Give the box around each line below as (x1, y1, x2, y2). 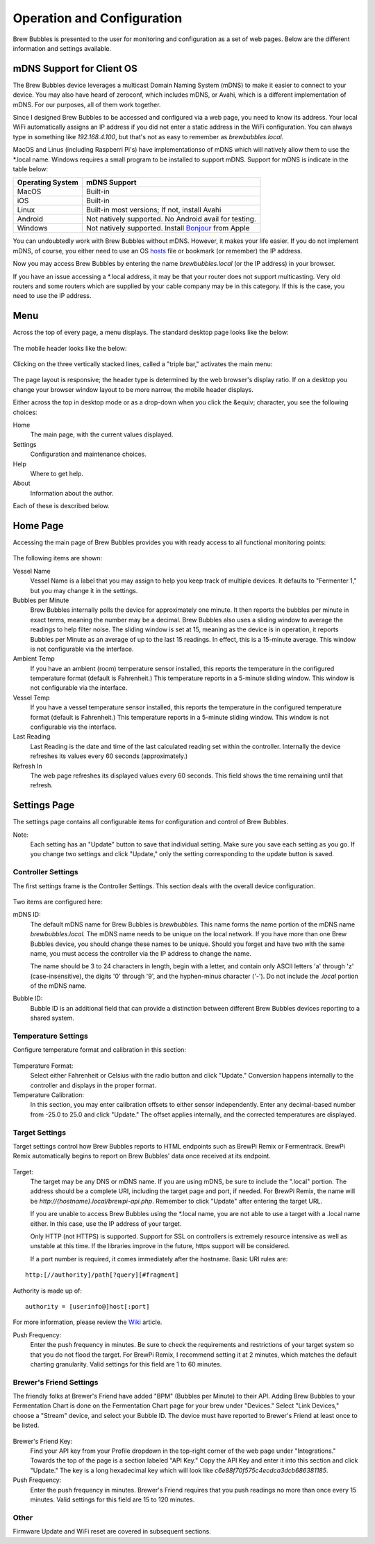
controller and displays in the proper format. (30, 1081, 156, 1089)
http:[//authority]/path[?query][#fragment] (25, 1271, 180, 1279)
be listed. (12, 1421, 40, 1430)
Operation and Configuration (12, 10, 183, 26)
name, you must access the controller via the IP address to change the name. (30, 949, 251, 957)
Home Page (12, 519, 64, 532)
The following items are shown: (12, 554, 103, 562)
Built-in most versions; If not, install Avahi (85, 205, 222, 215)
